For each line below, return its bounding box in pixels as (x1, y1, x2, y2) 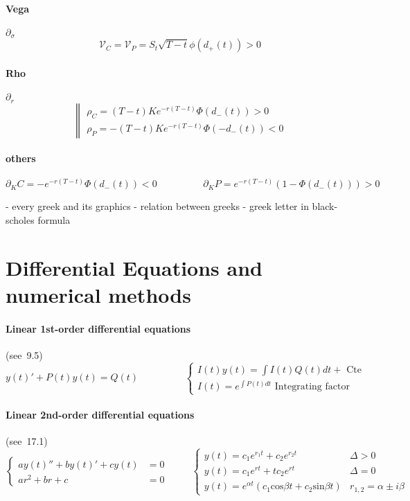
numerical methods (6, 280, 191, 308)
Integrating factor (274, 381, 350, 392)
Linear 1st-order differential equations (6, 321, 191, 335)
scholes (6, 212, 35, 227)
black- (312, 199, 338, 213)
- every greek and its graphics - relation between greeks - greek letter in (6, 199, 309, 213)
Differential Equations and (6, 253, 262, 281)
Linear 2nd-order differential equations (6, 407, 195, 421)
